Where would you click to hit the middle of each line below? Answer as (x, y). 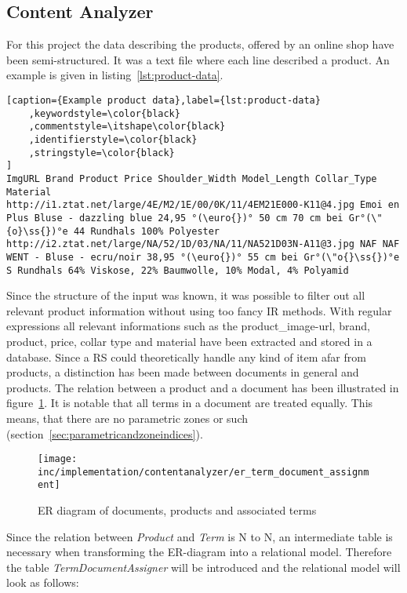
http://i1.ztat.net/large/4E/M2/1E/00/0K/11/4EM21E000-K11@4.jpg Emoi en (203, 205)
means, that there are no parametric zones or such (127, 418)
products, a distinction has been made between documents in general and (183, 372)
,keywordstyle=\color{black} (104, 113)
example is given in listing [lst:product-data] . (115, 75)
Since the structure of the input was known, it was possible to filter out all (186, 295)
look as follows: (43, 582)
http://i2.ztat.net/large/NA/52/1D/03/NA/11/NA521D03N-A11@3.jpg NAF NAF (203, 244)
